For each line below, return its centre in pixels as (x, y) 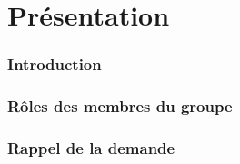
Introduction (55, 64)
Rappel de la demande (91, 147)
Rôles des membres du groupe (120, 106)
